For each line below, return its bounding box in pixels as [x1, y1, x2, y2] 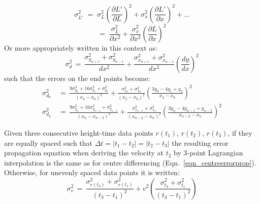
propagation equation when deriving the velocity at [4, 147, 164, 158]
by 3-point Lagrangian [174, 147, 243, 158]
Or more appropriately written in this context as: [4, 43, 157, 53]
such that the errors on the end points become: [4, 72, 150, 83]
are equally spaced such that [4, 137, 93, 148]
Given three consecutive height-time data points [4, 127, 153, 138]
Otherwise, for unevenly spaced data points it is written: [4, 167, 180, 178]
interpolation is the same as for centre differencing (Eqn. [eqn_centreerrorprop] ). [4, 157, 256, 168]
